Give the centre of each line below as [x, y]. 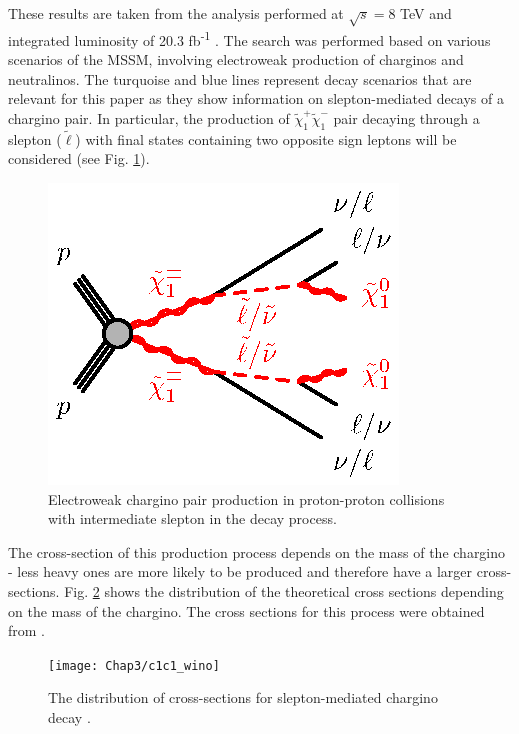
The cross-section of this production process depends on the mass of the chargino [257, 551]
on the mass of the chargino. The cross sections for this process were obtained [246, 610]
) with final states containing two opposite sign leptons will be [266, 138]
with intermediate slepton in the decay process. [192, 518]
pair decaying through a [406, 117]
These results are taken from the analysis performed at [176, 13]
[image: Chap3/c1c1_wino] [134, 665]
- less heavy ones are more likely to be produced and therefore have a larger [240, 571]
